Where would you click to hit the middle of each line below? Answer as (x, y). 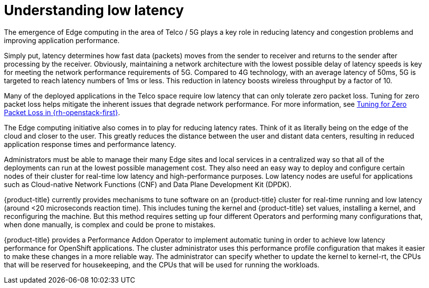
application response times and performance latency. (90, 144)
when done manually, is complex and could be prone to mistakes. (110, 224)
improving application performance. (62, 40)
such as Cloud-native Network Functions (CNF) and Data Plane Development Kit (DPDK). (148, 184)
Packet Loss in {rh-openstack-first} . (62, 112)
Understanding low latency (94, 10)
